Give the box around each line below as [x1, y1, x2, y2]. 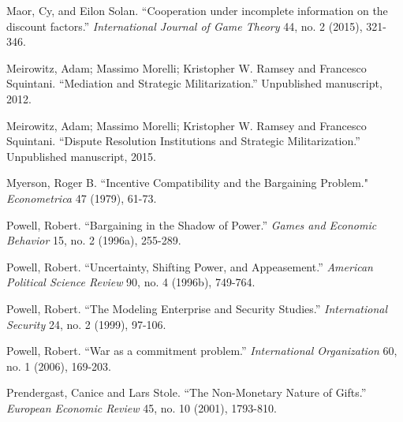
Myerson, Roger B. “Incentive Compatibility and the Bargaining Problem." [6, 174, 368, 191]
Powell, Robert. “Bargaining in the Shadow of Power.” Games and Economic [6, 216, 377, 233]
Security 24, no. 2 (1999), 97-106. [6, 316, 166, 332]
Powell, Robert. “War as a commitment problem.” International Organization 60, [6, 342, 397, 359]
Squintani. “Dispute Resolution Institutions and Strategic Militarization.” [6, 133, 360, 149]
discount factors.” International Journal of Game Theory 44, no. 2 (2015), [6, 17, 363, 34]
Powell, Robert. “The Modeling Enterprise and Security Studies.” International [6, 300, 388, 316]
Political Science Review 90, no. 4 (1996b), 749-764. [6, 274, 256, 290]
